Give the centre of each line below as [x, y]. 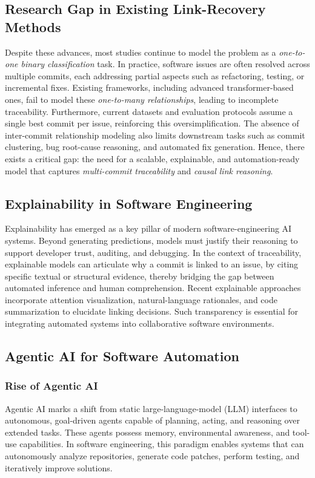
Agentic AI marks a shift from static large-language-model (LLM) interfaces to [151, 408]
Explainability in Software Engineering [129, 203]
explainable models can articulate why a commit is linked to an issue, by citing [152, 264]
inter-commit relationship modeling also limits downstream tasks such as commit [155, 135]
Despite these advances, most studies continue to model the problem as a [141, 52]
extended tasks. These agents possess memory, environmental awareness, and [148, 432]
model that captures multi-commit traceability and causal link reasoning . [139, 170]
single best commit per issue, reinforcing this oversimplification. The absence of [152, 123]
